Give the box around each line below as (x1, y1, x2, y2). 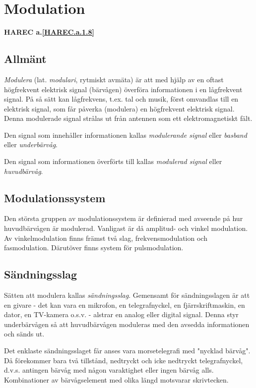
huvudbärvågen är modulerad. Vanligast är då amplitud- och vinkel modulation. (4, 223, 248, 233)
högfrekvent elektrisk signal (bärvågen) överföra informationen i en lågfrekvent (4, 84, 243, 94)
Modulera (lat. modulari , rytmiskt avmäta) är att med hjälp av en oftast (4, 74, 224, 84)
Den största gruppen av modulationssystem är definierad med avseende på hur (4, 213, 243, 223)
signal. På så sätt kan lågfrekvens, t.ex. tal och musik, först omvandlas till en (4, 94, 239, 104)
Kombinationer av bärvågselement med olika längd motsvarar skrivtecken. (4, 374, 229, 385)
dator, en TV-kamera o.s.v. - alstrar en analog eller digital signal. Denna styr (4, 309, 239, 320)
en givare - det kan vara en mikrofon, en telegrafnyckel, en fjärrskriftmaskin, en (4, 299, 245, 310)
